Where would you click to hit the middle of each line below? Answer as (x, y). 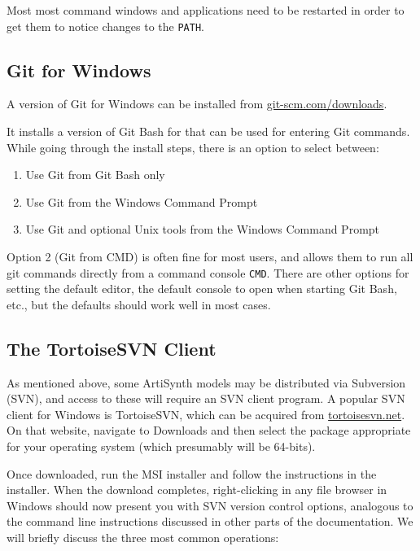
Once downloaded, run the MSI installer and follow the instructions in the (192, 473)
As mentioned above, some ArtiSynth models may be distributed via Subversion (206, 382)
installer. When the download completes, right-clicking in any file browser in (197, 490)
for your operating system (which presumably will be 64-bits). (161, 446)
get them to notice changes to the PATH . (105, 26)
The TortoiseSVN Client (112, 348)
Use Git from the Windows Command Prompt (142, 201)
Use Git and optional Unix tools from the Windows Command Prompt (203, 229)
